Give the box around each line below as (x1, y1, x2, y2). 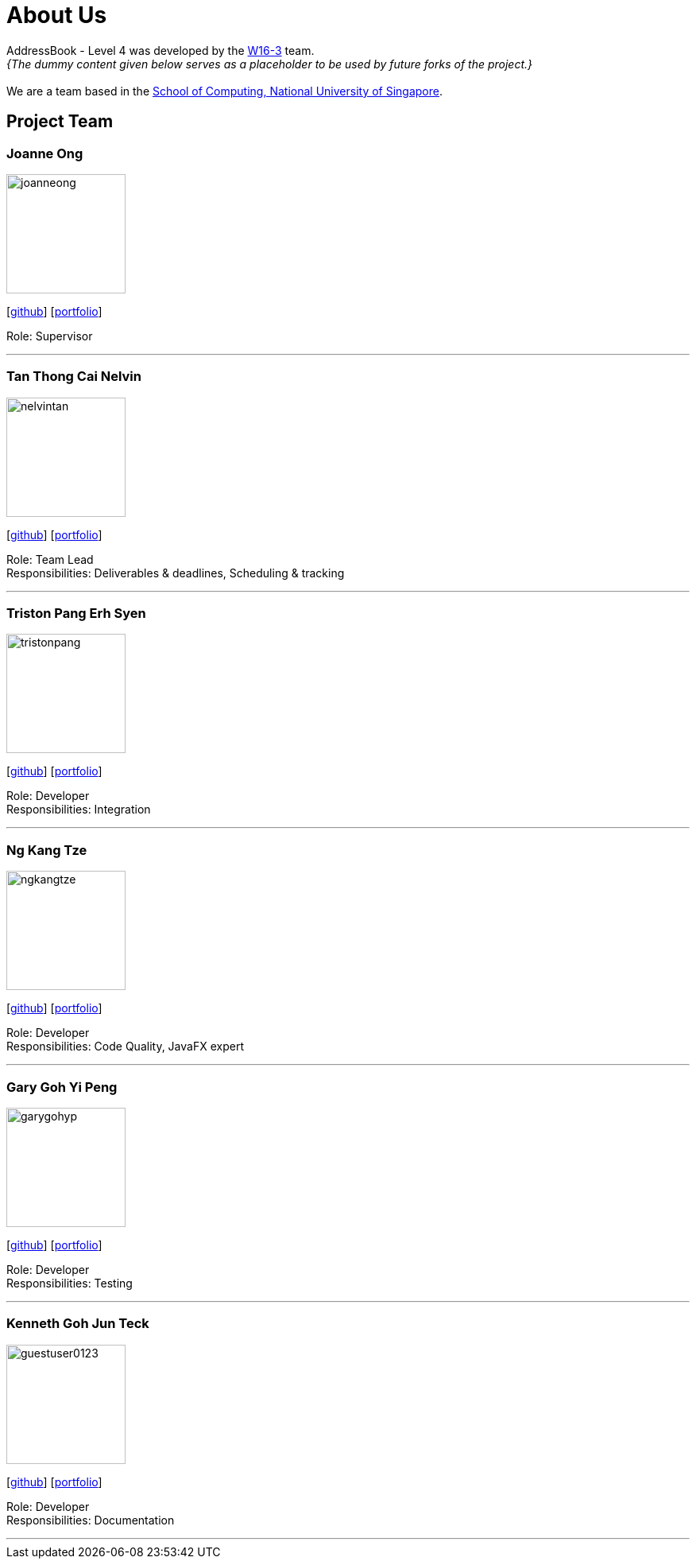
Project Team (6, 111, 114, 132)
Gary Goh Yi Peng (6, 1078, 118, 1095)
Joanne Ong (6, 145, 83, 161)
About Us (6, 2, 107, 29)
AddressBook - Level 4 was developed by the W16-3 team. (6, 43, 315, 57)
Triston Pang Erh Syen (6, 605, 146, 622)
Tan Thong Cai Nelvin (6, 368, 141, 385)
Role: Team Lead (6, 552, 94, 566)
